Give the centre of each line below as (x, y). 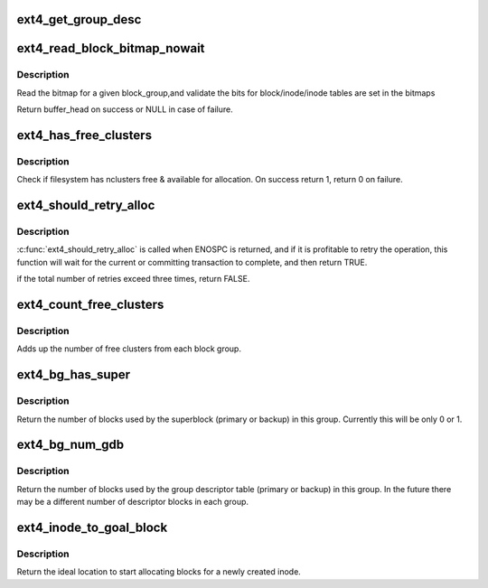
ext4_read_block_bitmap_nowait (111, 48)
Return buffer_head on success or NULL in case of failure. (125, 109)
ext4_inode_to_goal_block (92, 527)
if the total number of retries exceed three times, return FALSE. (133, 279)
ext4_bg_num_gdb (70, 445)
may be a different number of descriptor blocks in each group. (132, 502)
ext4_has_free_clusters (84, 135)
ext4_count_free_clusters (90, 305)
